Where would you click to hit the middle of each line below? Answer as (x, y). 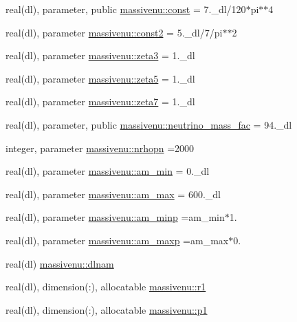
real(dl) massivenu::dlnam (60, 263)
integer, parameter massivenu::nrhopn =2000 (100, 148)
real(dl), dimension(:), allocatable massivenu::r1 (106, 287)
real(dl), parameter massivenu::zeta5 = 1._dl (100, 78)
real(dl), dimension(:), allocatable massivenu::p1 (107, 309)
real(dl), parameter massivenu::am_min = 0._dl (108, 171)
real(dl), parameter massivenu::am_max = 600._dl (113, 194)
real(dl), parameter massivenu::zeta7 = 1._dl (100, 101)
